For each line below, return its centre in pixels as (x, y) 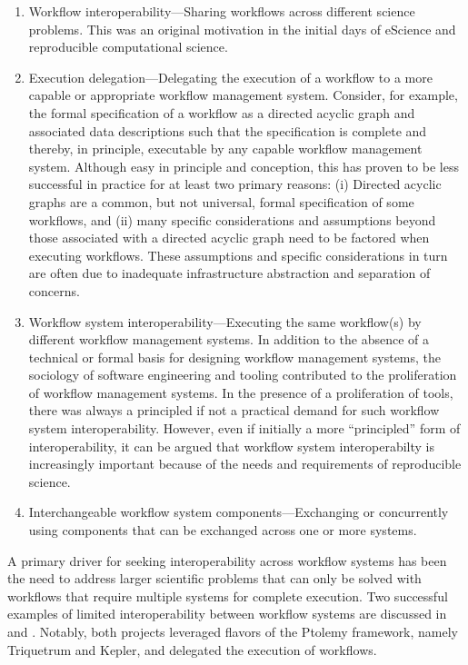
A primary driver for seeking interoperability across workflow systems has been (227, 560)
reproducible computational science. (128, 47)
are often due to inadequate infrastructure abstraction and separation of (229, 273)
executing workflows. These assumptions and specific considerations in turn (238, 255)
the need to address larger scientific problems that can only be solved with (214, 578)
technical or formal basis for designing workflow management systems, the (235, 357)
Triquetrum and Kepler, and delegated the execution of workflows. (192, 649)
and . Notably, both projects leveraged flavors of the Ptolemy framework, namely (233, 631)
